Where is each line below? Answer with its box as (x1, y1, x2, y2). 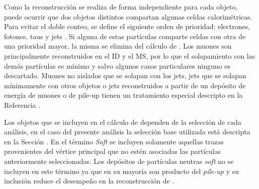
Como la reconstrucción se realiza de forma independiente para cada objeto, (4, 2, 238, 12)
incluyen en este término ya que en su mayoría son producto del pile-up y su (4, 165, 239, 176)
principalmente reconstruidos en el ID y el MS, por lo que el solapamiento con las (4, 50, 255, 61)
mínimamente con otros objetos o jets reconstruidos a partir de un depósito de (4, 80, 246, 90)
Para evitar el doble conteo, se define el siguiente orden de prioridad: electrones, (4, 21, 250, 32)
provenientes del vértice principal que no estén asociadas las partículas (4, 146, 221, 156)
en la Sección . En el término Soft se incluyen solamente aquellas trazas (4, 136, 224, 146)
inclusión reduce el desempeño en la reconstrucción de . (4, 175, 175, 186)
